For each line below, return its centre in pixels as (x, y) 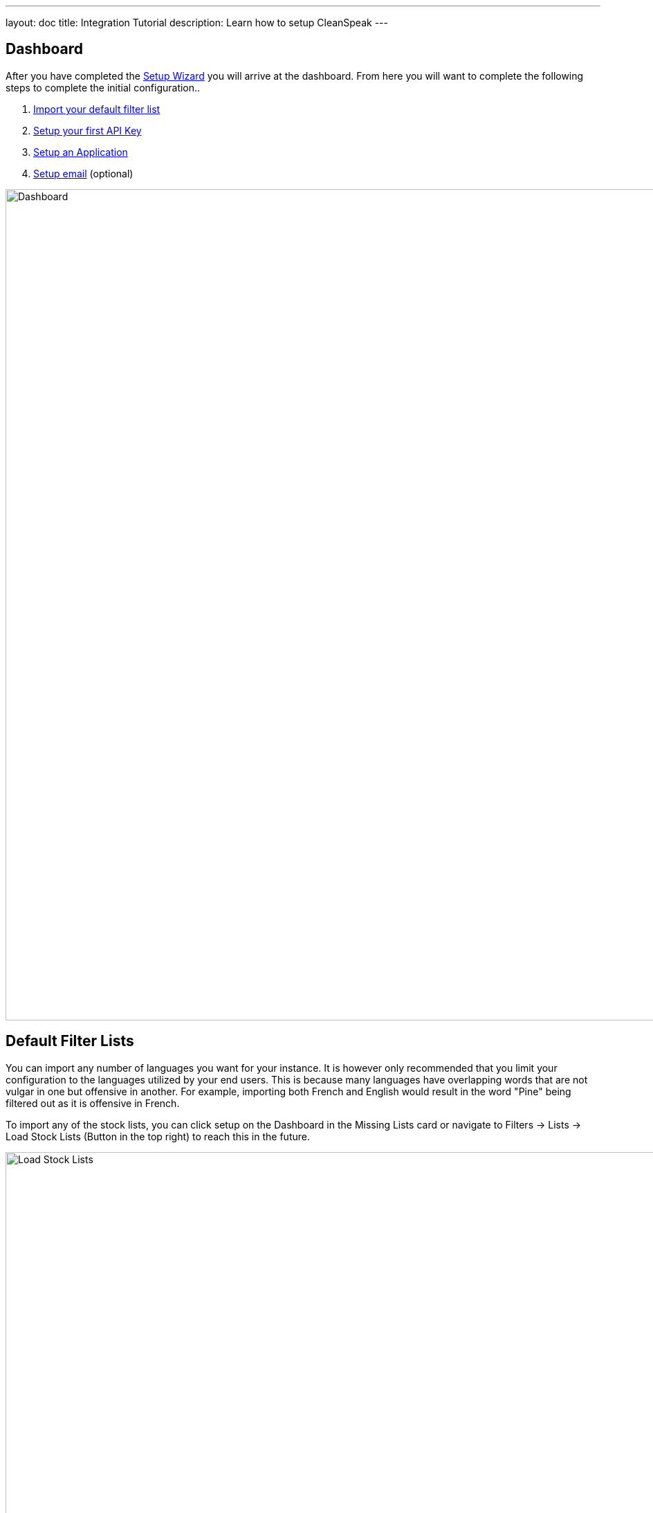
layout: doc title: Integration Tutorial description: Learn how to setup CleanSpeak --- (197, 23)
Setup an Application (81, 152)
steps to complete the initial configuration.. (103, 87)
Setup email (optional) (83, 173)
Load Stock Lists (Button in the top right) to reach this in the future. (158, 1136)
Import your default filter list (97, 109)
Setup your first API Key (88, 130)
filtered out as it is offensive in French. (93, 1103)
